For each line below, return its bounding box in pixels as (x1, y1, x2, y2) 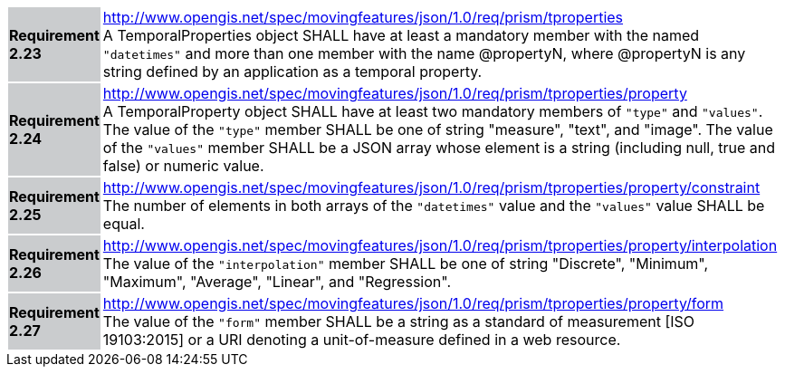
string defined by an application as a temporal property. (102, 62, 483, 81)
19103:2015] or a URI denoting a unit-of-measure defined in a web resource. (102, 331, 621, 349)
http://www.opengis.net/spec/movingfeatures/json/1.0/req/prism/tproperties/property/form (102, 294, 724, 312)
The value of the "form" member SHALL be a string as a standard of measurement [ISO (102, 312, 695, 331)
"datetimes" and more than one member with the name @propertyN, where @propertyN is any (102, 44, 746, 62)
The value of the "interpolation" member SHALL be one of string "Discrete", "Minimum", (102, 254, 709, 273)
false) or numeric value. (102, 157, 264, 175)
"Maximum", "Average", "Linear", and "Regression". (102, 273, 452, 291)
